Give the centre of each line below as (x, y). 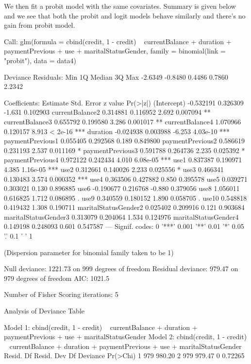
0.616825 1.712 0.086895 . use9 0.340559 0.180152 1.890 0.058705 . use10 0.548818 (125, 198)
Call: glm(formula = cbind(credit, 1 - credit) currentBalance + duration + (118, 41)
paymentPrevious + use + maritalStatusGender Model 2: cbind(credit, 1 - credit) (125, 337)
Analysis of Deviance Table (44, 311)
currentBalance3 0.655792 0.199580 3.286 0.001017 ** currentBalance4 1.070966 (123, 121)
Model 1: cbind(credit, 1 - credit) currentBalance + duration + (101, 327)
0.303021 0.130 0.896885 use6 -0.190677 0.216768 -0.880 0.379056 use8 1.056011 (122, 188)
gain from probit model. (40, 25)
